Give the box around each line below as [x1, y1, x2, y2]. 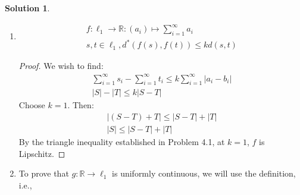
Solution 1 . [5, 2, 50, 14]
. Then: [67, 99, 94, 111]
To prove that [18, 167, 69, 180]
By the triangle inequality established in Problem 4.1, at [18, 136, 225, 148]
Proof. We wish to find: [18, 59, 104, 72]
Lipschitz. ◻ [18, 147, 65, 159]
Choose [18, 99, 45, 111]
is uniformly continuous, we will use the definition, [112, 167, 296, 180]
